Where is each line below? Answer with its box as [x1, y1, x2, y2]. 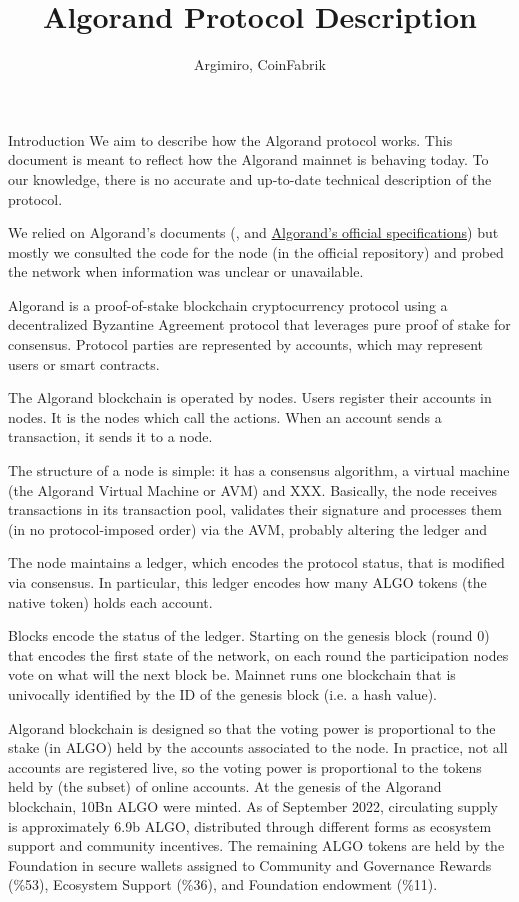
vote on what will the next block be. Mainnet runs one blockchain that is [8, 664, 456, 685]
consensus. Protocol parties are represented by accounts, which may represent [8, 334, 484, 355]
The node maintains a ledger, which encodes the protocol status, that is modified [8, 552, 505, 573]
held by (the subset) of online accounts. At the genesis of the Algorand [8, 776, 442, 797]
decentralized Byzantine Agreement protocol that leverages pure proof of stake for [8, 314, 511, 335]
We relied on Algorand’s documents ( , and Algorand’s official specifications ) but [8, 222, 499, 243]
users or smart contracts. [8, 353, 160, 374]
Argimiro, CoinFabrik [194, 54, 326, 75]
